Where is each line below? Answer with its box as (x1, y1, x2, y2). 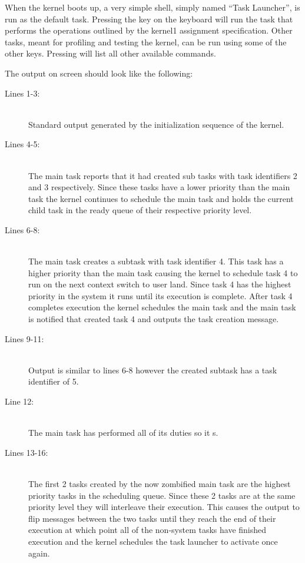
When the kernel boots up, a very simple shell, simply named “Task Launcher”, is (5, 1, 300, 13)
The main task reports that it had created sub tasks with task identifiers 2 (28, 169, 297, 181)
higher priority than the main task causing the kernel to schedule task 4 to (28, 266, 298, 279)
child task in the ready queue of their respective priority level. (28, 204, 252, 216)
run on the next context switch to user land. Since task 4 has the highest (28, 278, 291, 290)
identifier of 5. (28, 375, 79, 388)
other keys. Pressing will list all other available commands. (5, 47, 216, 59)
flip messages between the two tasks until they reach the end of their (28, 512, 276, 524)
